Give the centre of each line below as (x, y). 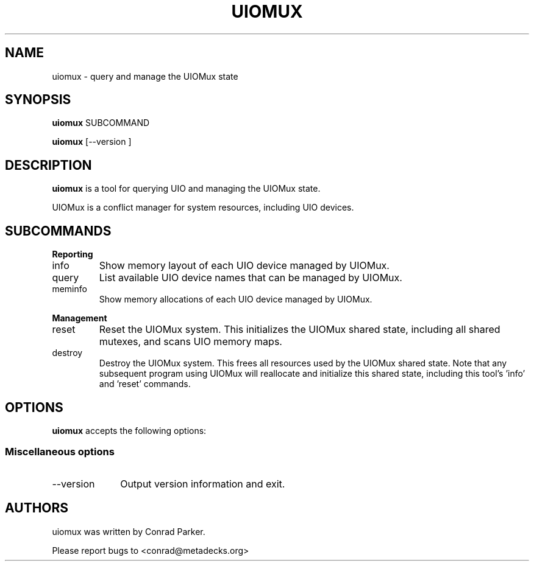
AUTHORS (37, 508)
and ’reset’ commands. (145, 384)
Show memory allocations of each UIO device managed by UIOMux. (236, 299)
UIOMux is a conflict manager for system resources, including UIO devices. (203, 208)
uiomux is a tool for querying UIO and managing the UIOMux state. (186, 189)
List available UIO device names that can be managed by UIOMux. (251, 278)
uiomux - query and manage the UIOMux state (145, 76)
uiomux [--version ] (92, 142)
